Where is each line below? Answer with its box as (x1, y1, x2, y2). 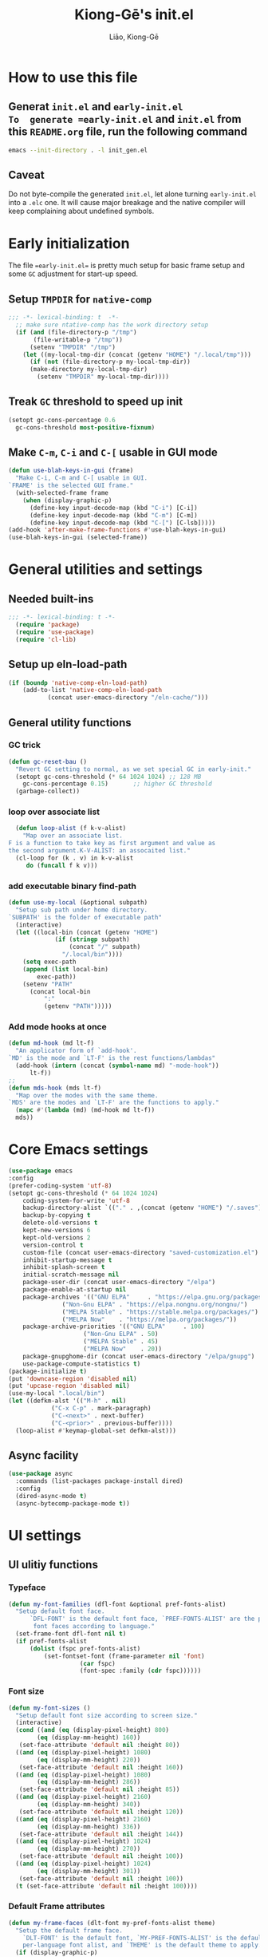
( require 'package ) (15, 621, 81, 629)
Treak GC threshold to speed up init (8, 395, 183, 409)
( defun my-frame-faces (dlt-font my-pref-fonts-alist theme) (8, 1919, 216, 1927)
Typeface (8, 1582, 46, 1593)
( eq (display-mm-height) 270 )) (37, 1845, 141, 1853)
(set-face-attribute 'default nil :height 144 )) (18, 1830, 183, 1838)
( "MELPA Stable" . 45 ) (83, 1338, 159, 1346)
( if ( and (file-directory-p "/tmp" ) (15, 328, 137, 336)
